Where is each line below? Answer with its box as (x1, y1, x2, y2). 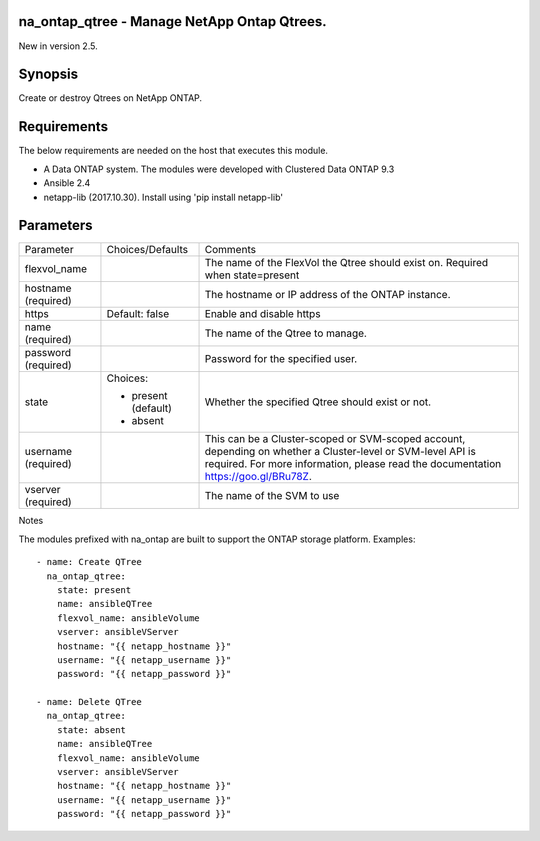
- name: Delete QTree (36, 696, 142, 708)
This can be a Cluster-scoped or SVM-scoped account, (204, 432, 466, 446)
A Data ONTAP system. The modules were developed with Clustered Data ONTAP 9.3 (43, 163, 395, 175)
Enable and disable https (204, 307, 321, 321)
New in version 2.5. (18, 40, 99, 52)
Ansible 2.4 (43, 177, 91, 189)
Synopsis (18, 66, 79, 83)
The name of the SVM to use (204, 489, 340, 503)
